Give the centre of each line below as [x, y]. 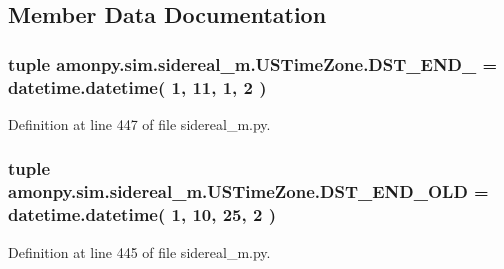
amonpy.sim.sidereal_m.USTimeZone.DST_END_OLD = [248, 191]
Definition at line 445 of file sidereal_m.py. [139, 251]
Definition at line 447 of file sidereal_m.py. [139, 123]
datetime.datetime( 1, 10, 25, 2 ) [142, 214]
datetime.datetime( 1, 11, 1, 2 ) [137, 86]
